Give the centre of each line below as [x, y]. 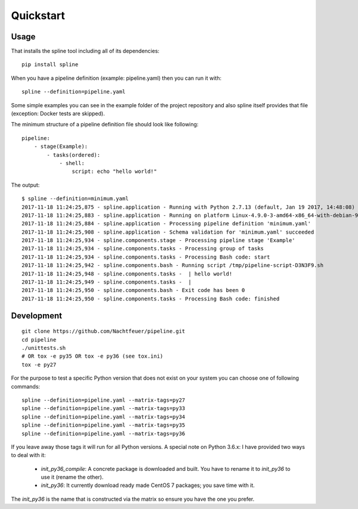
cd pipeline [39, 339]
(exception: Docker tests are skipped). [58, 114]
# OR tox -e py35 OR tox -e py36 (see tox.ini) [92, 356]
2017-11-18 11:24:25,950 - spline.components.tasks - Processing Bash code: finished [151, 299]
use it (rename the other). [72, 477]
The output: [25, 185]
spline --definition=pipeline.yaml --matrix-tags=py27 [104, 400]
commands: [26, 386]
